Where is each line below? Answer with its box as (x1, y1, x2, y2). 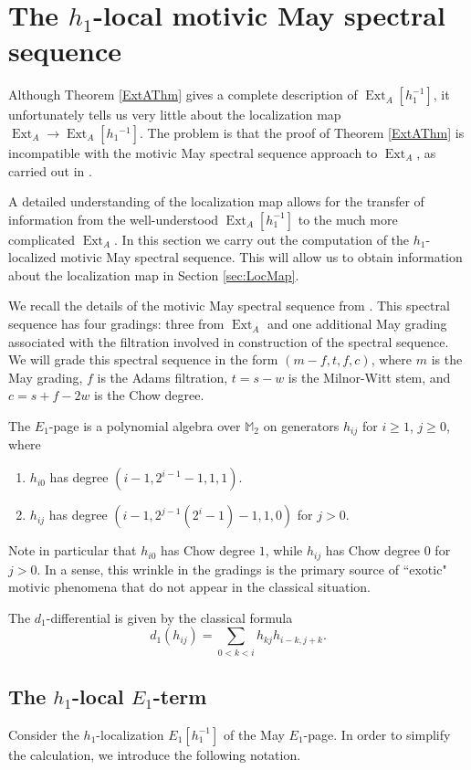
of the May (224, 724, 285, 744)
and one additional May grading (267, 314, 447, 333)
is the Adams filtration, (97, 367, 228, 386)
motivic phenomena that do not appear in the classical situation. (8, 577, 371, 596)
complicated (8, 229, 76, 248)
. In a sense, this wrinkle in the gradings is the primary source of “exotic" (37, 559, 447, 578)
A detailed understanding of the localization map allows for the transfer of (8, 192, 424, 211)
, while (265, 541, 303, 560)
